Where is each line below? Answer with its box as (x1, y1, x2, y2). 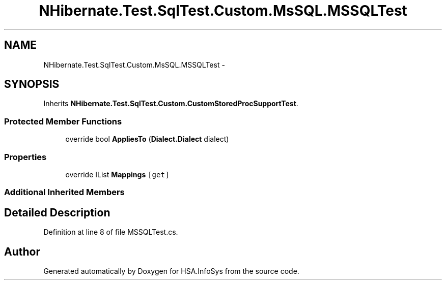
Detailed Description (4, 206, 110, 219)
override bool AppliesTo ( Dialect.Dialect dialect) (65, 135, 229, 144)
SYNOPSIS (4, 78, 60, 91)
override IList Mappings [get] (65, 170, 170, 179)
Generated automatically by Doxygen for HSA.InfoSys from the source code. (43, 267, 299, 275)
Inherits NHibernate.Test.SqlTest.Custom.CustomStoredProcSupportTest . (43, 99, 298, 108)
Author (4, 245, 40, 258)
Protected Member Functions (4, 116, 122, 127)
